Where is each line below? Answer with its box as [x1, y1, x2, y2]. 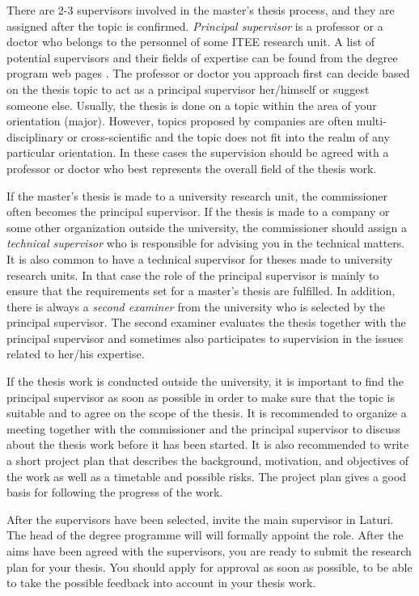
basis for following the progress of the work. [6, 484, 223, 501]
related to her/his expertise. [6, 345, 145, 362]
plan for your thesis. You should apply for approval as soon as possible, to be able [6, 558, 413, 575]
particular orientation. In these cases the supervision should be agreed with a [6, 144, 389, 161]
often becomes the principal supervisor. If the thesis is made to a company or [6, 203, 390, 220]
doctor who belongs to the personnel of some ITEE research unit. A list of [6, 33, 375, 50]
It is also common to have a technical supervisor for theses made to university [6, 250, 393, 267]
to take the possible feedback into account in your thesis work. [6, 574, 316, 591]
